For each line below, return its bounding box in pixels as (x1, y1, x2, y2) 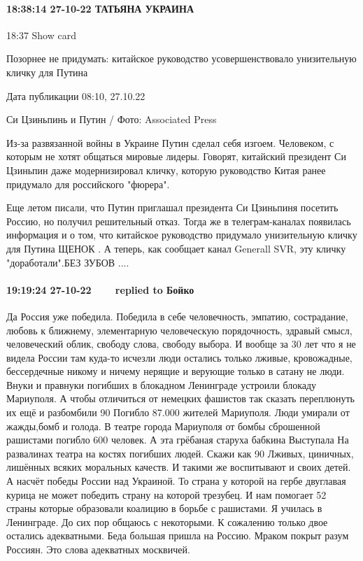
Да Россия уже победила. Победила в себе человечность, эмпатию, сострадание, (6, 308, 348, 323)
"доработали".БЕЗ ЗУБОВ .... (6, 255, 129, 269)
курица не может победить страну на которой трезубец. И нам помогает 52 (6, 487, 327, 502)
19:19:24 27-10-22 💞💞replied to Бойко (6, 282, 194, 297)
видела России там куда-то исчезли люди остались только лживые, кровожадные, (6, 350, 353, 364)
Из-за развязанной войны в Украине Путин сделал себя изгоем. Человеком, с (6, 135, 334, 150)
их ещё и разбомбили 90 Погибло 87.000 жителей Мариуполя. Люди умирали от (6, 405, 350, 420)
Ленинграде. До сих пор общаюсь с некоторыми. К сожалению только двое (6, 514, 328, 529)
